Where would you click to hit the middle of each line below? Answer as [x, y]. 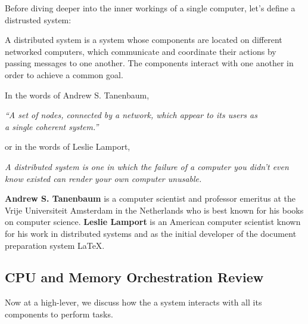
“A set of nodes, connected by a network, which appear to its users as [131, 115]
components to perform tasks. [59, 314]
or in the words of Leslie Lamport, [68, 146]
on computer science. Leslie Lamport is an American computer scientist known [153, 222]
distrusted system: [38, 19]
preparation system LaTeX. [55, 245]
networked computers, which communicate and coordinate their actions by [141, 51]
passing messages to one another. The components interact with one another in [149, 63]
